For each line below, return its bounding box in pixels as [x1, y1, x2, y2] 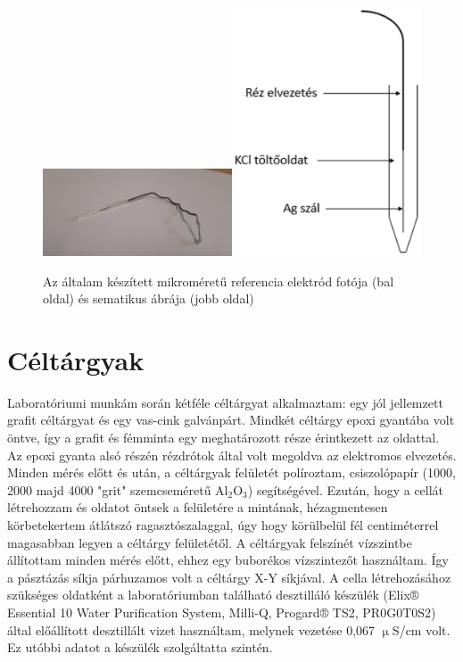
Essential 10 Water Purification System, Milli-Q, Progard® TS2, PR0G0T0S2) [7, 603, 436, 621]
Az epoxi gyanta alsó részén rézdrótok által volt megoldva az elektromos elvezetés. [7, 445, 457, 464]
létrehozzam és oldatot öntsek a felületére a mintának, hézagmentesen [7, 498, 388, 517]
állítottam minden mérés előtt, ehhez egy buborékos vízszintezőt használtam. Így [7, 550, 450, 569]
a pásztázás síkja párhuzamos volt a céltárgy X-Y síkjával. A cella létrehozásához [7, 567, 451, 586]
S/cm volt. [392, 620, 451, 639]
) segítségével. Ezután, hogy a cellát [247, 480, 444, 499]
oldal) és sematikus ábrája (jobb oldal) [43, 289, 254, 308]
